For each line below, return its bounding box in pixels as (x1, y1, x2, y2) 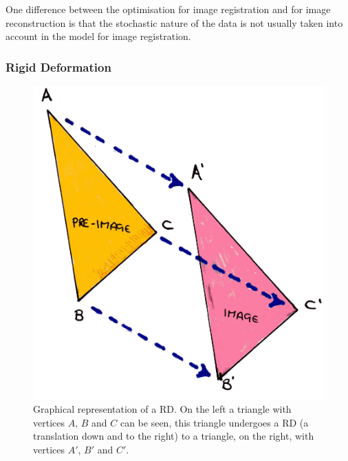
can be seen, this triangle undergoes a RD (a (120, 415, 309, 429)
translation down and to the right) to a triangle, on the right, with (33, 429, 314, 443)
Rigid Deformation (6, 58, 111, 75)
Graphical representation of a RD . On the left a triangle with (33, 402, 292, 416)
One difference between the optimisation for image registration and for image (6, 2, 331, 16)
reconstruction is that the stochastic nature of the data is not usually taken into (6, 15, 343, 30)
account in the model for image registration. (6, 29, 191, 43)
